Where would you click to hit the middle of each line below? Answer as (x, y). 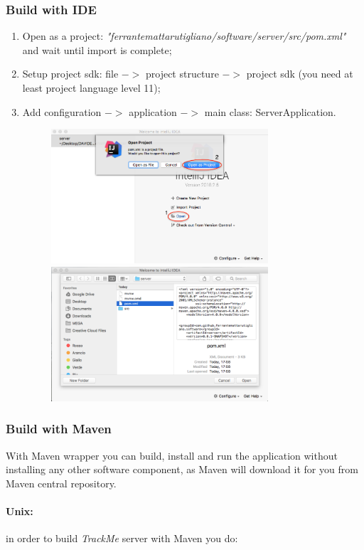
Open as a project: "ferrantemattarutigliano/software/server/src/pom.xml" (184, 36)
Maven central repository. (61, 483)
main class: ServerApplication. (270, 111)
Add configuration (62, 111)
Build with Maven (59, 429)
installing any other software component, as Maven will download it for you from (182, 469)
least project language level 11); (91, 88)
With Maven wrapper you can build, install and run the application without (172, 455)
